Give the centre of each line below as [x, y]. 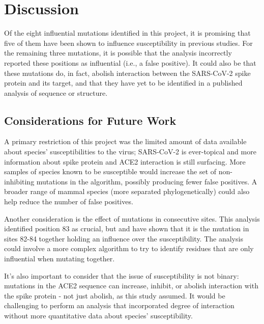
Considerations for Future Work [90, 120]
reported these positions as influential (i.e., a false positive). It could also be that [130, 62]
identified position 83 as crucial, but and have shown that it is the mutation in [127, 228]
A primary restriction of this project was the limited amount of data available [125, 141]
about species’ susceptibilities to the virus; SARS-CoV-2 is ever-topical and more [130, 152]
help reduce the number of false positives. [69, 201]
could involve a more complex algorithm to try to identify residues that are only [129, 248]
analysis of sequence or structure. [56, 92]
